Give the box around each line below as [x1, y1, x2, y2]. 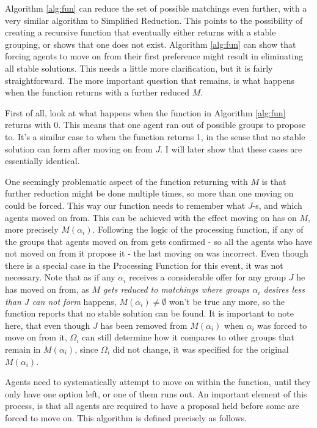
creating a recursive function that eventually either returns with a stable [5, 26, 276, 39]
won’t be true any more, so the [169, 295, 285, 307]
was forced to [257, 318, 307, 331]
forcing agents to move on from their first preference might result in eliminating [5, 50, 304, 62]
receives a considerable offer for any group [129, 271, 286, 283]
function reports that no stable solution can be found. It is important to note [5, 307, 294, 320]
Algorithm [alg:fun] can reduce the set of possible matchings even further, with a [5, 2, 307, 14]
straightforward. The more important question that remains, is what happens [5, 73, 294, 86]
